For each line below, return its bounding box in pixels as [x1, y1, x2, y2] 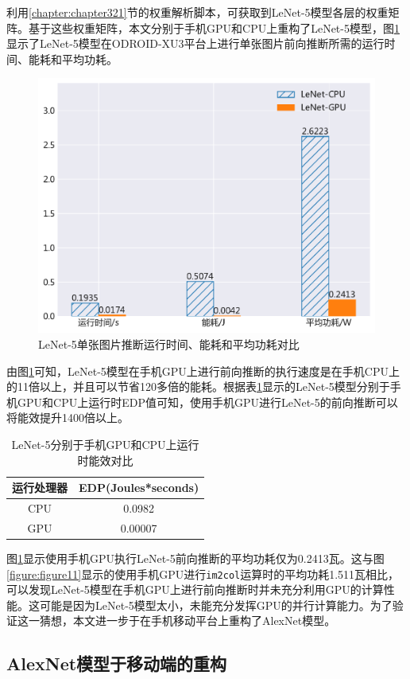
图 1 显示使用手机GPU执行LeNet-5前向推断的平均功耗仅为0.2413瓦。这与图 [6, 549, 385, 566]
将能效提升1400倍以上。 [6, 409, 129, 426]
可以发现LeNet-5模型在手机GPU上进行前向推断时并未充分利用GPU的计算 [6, 581, 384, 598]
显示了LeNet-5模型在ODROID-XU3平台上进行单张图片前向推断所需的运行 [6, 35, 385, 52]
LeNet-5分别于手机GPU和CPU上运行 [11, 435, 199, 452]
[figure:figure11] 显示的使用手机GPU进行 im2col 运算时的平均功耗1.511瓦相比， [6, 565, 400, 582]
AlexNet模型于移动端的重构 [6, 651, 227, 676]
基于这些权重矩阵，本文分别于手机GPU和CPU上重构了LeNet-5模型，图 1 [28, 19, 400, 36]
